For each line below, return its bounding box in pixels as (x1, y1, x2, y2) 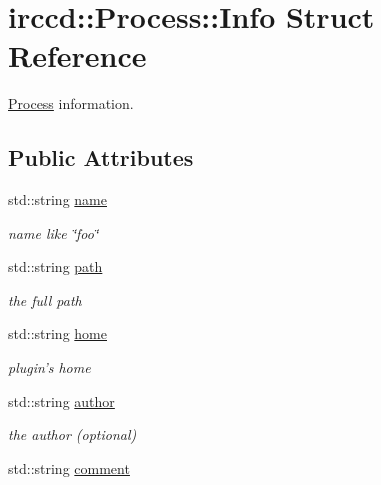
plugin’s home (8, 357, 91, 378)
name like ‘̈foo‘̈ (8, 222, 99, 243)
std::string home (8, 323, 107, 344)
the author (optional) (8, 424, 137, 445)
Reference (8, 35, 147, 76)
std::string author (8, 390, 115, 411)
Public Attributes (8, 142, 194, 173)
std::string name (8, 189, 107, 210)
